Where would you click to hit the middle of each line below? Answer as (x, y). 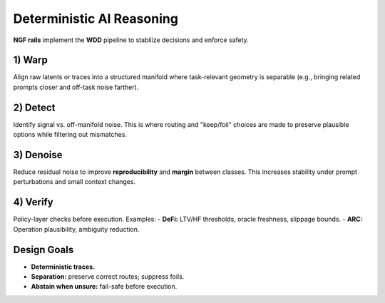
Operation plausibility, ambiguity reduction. (76, 229)
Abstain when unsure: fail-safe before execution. (104, 287)
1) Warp (30, 60)
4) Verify (33, 202)
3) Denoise (38, 154)
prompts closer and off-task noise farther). (76, 87)
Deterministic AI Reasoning (96, 19)
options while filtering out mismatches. (70, 135)
